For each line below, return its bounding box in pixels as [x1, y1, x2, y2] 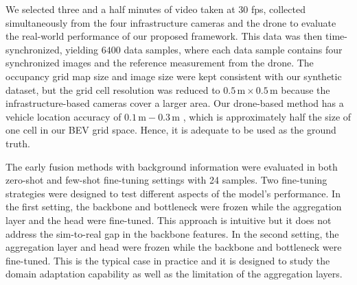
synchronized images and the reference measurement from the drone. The [5, 55, 314, 70]
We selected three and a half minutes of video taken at [5, 2, 235, 16]
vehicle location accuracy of [5, 109, 122, 123]
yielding [65, 42, 99, 56]
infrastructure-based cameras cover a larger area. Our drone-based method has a [5, 96, 344, 110]
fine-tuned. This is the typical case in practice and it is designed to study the [5, 253, 330, 267]
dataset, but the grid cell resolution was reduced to [5, 82, 220, 97]
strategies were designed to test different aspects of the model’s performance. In [5, 186, 341, 200]
